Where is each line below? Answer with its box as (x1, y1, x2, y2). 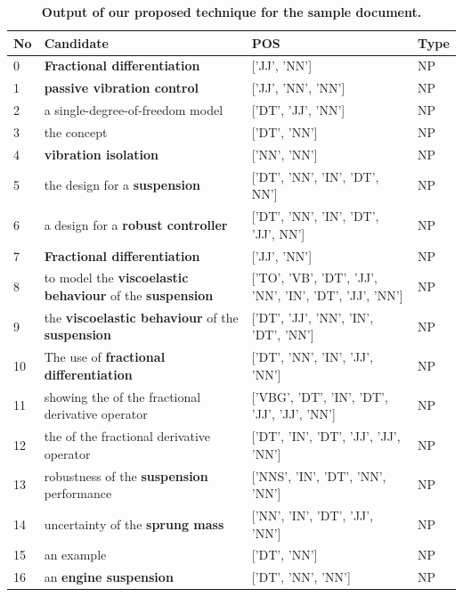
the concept (44, 122, 108, 141)
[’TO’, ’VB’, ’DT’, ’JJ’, (251, 268, 378, 287)
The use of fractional (44, 348, 166, 366)
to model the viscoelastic (44, 268, 189, 287)
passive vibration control (44, 78, 199, 97)
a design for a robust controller (44, 215, 228, 233)
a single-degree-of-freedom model (44, 101, 223, 119)
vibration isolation (44, 144, 158, 163)
